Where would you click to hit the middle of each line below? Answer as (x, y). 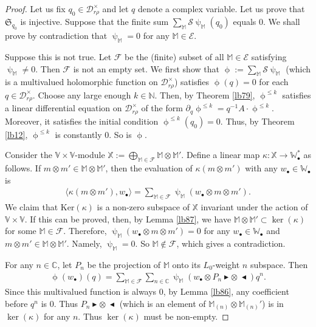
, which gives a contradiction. (231, 243)
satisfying (269, 57)
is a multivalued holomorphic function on (81, 82)
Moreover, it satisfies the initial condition (82, 121)
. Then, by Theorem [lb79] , (205, 95)
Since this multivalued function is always (81, 291)
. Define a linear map (221, 155)
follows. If (23, 168)
